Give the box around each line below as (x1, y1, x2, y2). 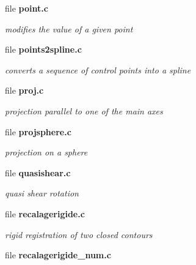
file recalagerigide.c (5, 207, 85, 220)
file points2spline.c (5, 43, 82, 56)
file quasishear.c (5, 166, 71, 179)
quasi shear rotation (5, 187, 79, 200)
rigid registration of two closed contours (5, 228, 153, 241)
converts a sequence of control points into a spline (5, 63, 191, 76)
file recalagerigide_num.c (5, 248, 111, 261)
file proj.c (5, 84, 44, 97)
